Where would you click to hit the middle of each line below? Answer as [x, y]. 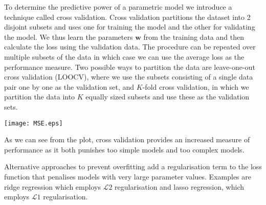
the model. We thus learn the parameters [69, 36]
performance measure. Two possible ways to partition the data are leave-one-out [130, 67]
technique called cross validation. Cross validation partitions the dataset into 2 [127, 17]
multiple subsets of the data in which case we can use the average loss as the [124, 56]
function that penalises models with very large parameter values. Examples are [128, 176]
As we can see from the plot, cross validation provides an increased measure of [127, 139]
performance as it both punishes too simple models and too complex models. [124, 149]
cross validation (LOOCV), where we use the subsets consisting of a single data [129, 77]
